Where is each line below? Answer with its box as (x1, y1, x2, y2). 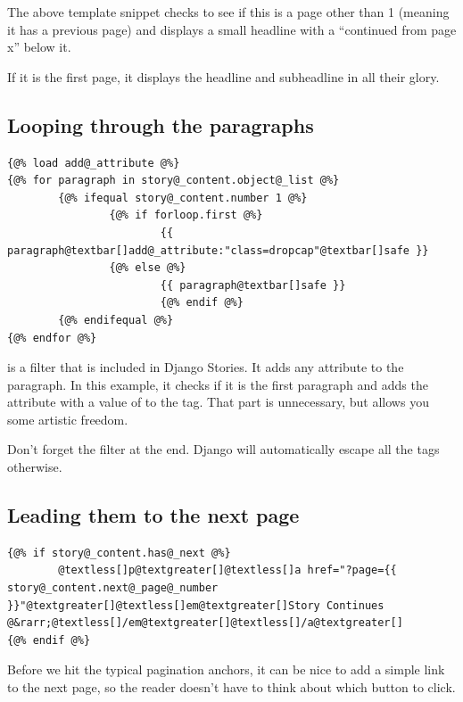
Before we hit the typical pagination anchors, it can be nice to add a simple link (7, 660, 445, 679)
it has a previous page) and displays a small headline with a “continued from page (7, 20, 457, 38)
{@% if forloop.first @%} (109, 209, 263, 222)
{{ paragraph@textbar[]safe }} (160, 278, 346, 292)
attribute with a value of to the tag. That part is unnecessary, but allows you (7, 392, 429, 411)
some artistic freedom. (7, 409, 128, 428)
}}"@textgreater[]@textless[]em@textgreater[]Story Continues (7, 599, 384, 612)
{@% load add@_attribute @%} (7, 156, 180, 169)
